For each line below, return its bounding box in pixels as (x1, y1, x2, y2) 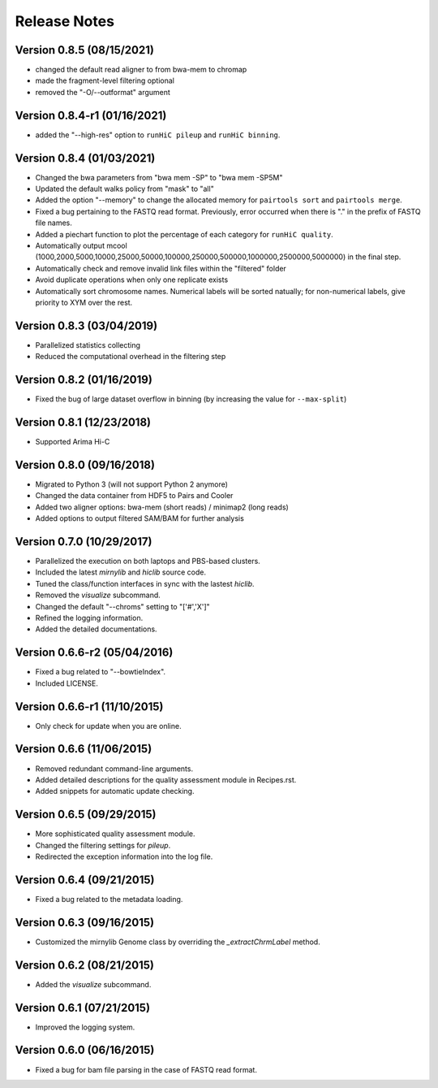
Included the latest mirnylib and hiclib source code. (35, 567, 207, 577)
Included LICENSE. (35, 678, 99, 688)
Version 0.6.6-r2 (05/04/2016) (15, 646, 174, 660)
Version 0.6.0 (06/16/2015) (15, 1043, 155, 1057)
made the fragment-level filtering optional (35, 76, 174, 85)
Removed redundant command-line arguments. (35, 764, 194, 774)
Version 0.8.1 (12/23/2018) (15, 415, 152, 429)
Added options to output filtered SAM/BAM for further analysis (35, 514, 245, 523)
